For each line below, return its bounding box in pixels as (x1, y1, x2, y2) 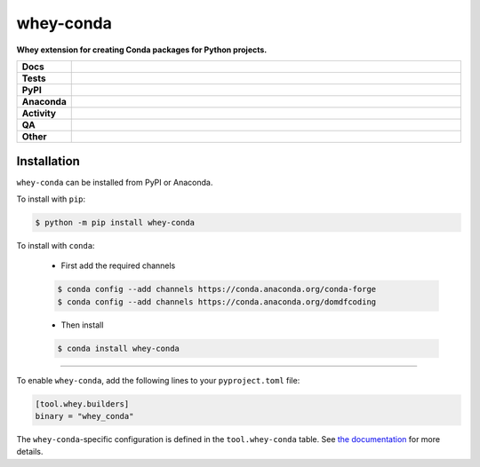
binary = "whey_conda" (35, 411, 134, 421)
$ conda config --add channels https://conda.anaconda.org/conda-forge (57, 284, 377, 295)
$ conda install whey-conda (57, 343, 180, 353)
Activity (21, 107, 57, 119)
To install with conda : (16, 240, 95, 250)
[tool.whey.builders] (35, 399, 130, 408)
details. (16, 447, 44, 457)
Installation (16, 154, 80, 169)
